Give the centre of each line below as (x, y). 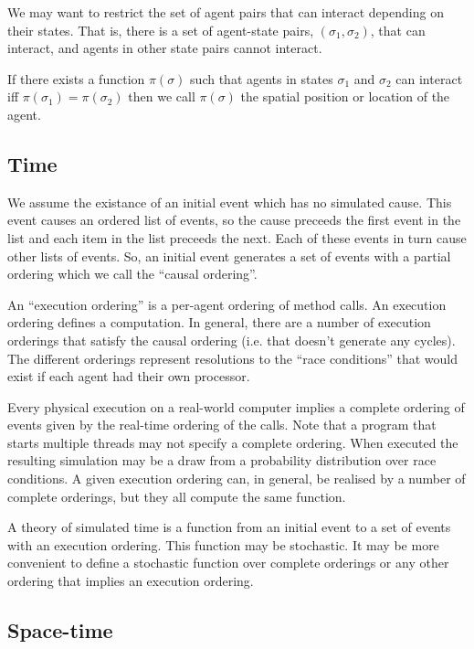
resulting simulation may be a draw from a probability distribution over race (222, 460)
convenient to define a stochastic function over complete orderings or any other (228, 563)
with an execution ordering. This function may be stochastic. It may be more (223, 544)
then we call (162, 96)
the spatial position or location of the (345, 96)
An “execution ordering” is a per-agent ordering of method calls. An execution (227, 304)
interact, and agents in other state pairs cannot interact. (165, 48)
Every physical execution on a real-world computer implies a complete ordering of (236, 406)
